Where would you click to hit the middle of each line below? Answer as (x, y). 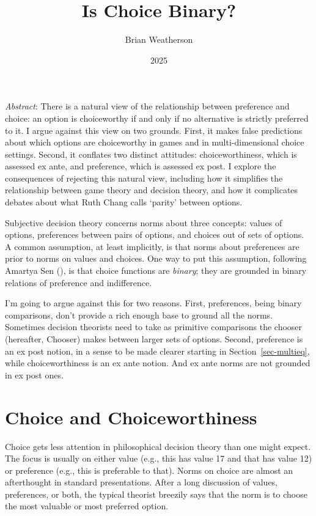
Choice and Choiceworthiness (131, 417)
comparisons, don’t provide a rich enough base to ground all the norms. (139, 315)
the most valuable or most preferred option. (87, 506)
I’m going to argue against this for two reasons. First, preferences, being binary (153, 303)
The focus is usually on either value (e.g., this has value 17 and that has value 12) (159, 458)
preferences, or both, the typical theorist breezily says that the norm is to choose (156, 494)
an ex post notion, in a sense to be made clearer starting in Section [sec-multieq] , (157, 351)
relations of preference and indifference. (79, 282)
